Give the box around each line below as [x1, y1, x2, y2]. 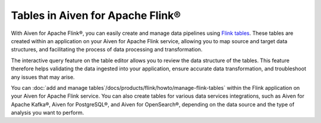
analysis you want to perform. [11, 109, 84, 116]
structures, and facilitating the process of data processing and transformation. [11, 46, 203, 53]
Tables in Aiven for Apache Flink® [11, 9, 181, 22]
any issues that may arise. [11, 73, 75, 80]
